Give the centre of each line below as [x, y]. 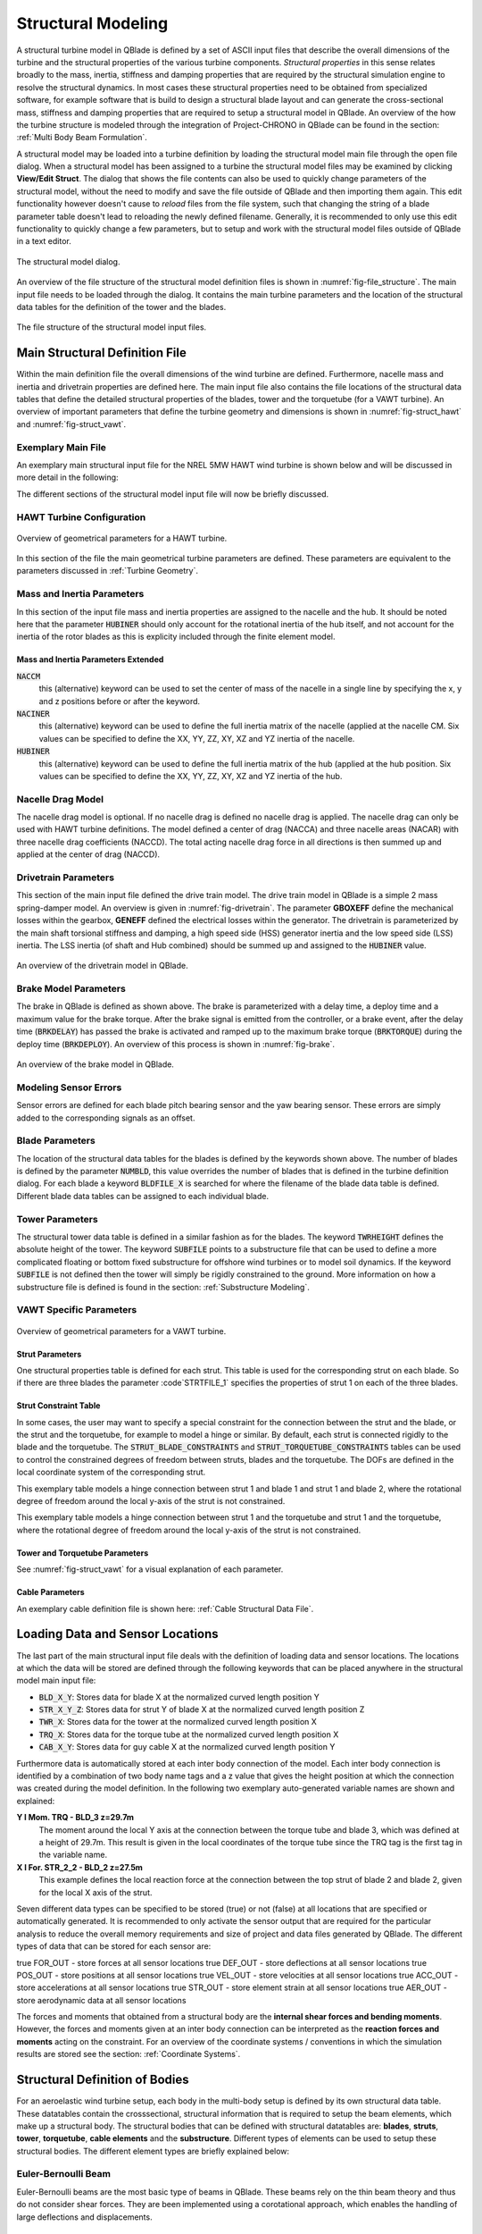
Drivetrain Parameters [66, 878]
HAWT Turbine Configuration [81, 517]
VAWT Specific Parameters [77, 1310]
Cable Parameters [50, 1592]
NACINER [33, 714]
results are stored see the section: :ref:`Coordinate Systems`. [129, 2054]
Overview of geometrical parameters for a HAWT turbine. [122, 538]
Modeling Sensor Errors [69, 1088]
